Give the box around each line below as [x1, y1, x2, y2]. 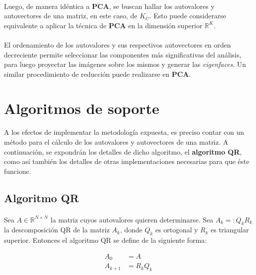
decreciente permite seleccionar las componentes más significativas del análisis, [4, 49, 242, 59]
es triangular [211, 224, 249, 235]
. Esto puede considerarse [149, 10, 226, 21]
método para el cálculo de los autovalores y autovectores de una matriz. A [4, 136, 228, 147]
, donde [120, 224, 143, 235]
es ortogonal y [155, 224, 198, 235]
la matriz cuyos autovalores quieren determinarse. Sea [50, 214, 213, 224]
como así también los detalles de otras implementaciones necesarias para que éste [4, 156, 250, 166]
